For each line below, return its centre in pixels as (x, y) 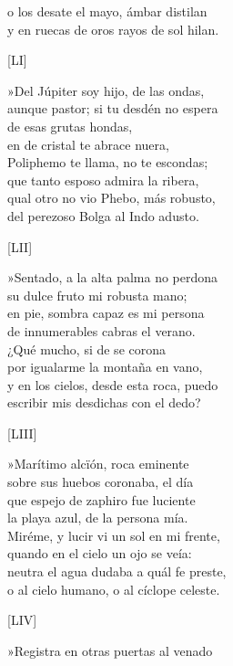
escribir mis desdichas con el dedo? (104, 402)
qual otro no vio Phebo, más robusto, (111, 198)
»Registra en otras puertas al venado (110, 650)
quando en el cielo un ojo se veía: (100, 553)
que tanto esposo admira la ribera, (103, 180)
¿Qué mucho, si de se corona (86, 349)
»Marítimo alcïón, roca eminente (98, 464)
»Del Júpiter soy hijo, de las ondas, (106, 90)
